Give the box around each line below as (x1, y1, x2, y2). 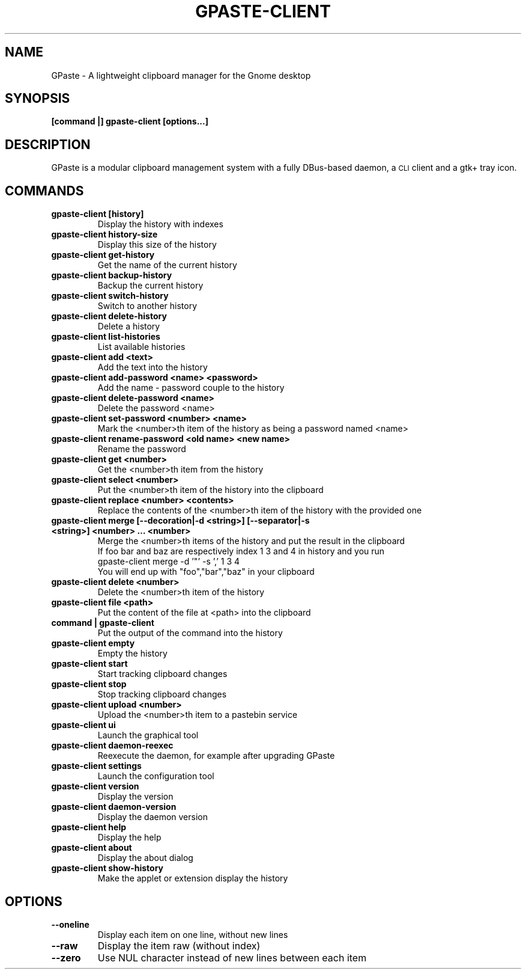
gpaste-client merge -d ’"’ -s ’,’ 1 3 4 (97, 556, 240, 567)
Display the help (97, 832, 162, 843)
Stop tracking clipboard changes (97, 689, 227, 700)
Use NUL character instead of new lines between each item (97, 951, 367, 964)
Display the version (97, 791, 174, 802)
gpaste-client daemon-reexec (51, 740, 174, 751)
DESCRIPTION (5, 136, 91, 152)
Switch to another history (97, 301, 198, 311)
